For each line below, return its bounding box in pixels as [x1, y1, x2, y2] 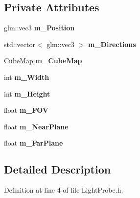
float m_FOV [4, 105, 48, 115]
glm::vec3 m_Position [4, 23, 75, 33]
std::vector [4, 39, 35, 49]
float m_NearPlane [4, 121, 69, 131]
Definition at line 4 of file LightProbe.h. [4, 185, 123, 195]
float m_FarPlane [4, 138, 63, 148]
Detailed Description [4, 162, 111, 177]
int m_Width [4, 72, 49, 82]
